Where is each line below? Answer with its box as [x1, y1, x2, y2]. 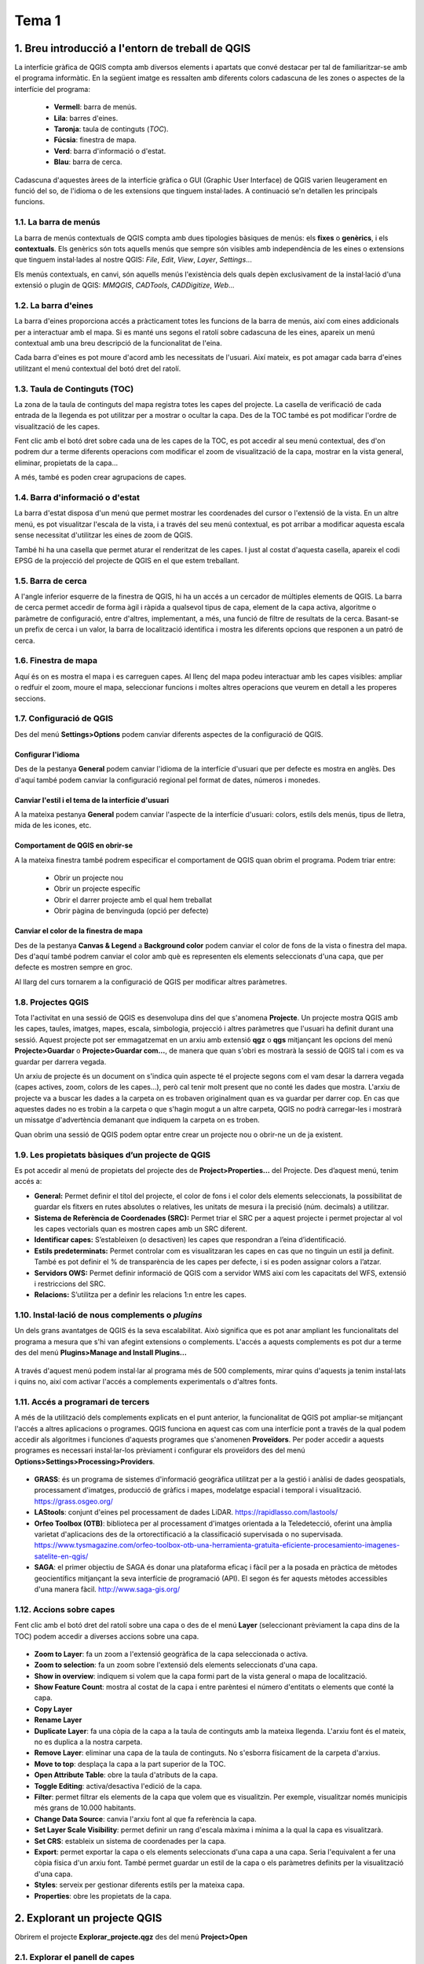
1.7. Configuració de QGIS [14, 713, 114, 724]
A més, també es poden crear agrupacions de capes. [14, 472, 187, 482]
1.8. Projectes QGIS [14, 996, 90, 1007]
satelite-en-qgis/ [34, 1552, 89, 1561]
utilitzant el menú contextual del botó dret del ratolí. [14, 364, 181, 373]
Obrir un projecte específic [53, 884, 141, 893]
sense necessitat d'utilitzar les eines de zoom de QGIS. [14, 530, 193, 540]
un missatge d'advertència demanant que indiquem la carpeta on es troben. [14, 1116, 261, 1125]
